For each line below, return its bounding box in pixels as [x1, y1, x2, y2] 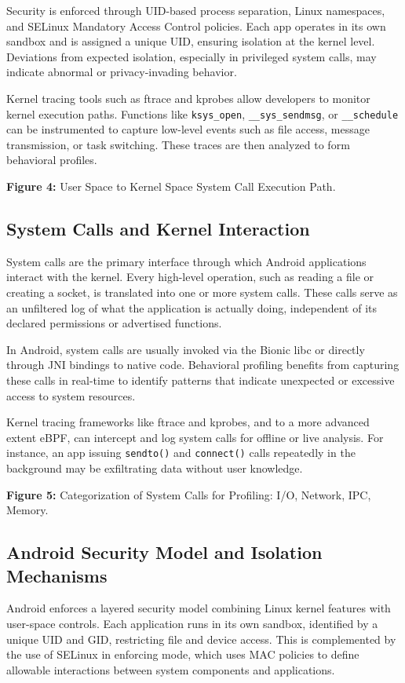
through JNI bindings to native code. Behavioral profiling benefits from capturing [6, 356, 400, 373]
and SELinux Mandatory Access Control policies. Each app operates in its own [6, 17, 386, 34]
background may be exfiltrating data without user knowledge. [6, 459, 303, 476]
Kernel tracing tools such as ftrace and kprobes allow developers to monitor [6, 89, 370, 106]
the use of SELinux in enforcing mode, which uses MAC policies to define [6, 646, 359, 663]
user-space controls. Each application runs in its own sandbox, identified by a [6, 615, 378, 631]
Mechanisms [6, 563, 108, 587]
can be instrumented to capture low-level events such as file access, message [6, 121, 370, 137]
